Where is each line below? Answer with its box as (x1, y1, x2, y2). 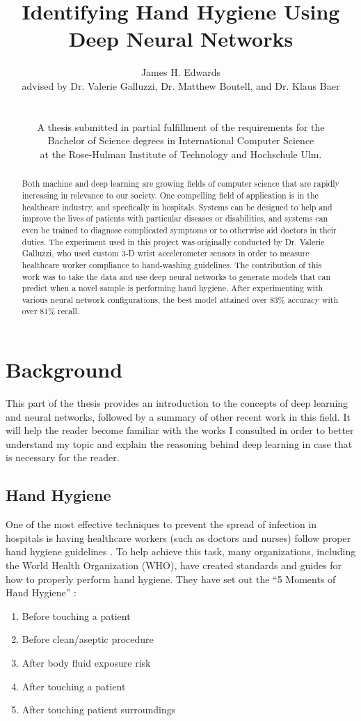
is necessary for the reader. (6, 450, 120, 465)
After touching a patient (22, 679, 126, 693)
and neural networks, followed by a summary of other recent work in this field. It (6, 409, 351, 424)
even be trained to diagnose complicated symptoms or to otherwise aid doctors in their (22, 224, 337, 235)
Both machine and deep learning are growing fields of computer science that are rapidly (22, 178, 339, 189)
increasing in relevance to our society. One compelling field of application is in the (22, 189, 319, 201)
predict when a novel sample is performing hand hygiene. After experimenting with (22, 282, 323, 294)
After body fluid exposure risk (22, 656, 151, 669)
